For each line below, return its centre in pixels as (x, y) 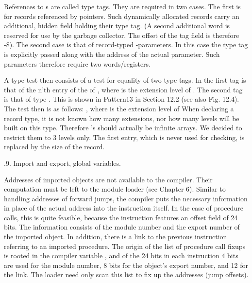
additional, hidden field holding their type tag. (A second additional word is (117, 26)
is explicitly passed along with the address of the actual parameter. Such (112, 54)
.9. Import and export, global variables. (62, 163)
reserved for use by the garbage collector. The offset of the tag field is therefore (122, 35)
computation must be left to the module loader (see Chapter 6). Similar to (115, 189)
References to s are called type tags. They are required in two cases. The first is (122, 6)
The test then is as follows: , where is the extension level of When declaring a (119, 108)
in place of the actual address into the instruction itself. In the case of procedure (124, 208)
